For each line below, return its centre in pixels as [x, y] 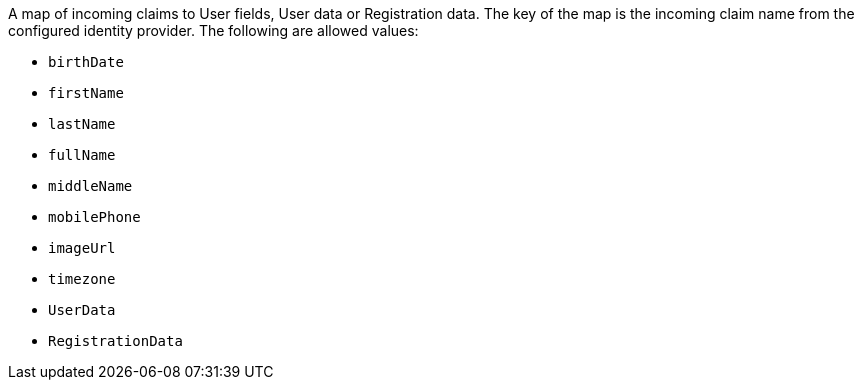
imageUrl [82, 248]
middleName [90, 186]
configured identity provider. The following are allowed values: [213, 30]
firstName [86, 93]
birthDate [86, 62]
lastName [82, 124]
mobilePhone [94, 217]
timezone [82, 279]
